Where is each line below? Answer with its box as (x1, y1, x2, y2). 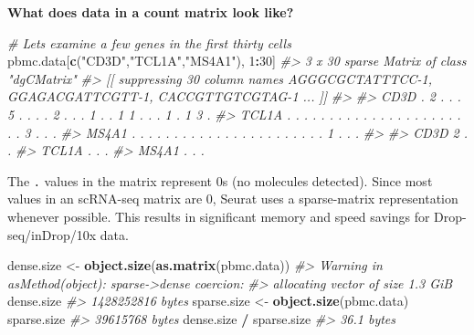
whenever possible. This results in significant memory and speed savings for (7, 207, 430, 225)
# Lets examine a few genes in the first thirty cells (7, 33, 291, 52)
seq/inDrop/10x (7, 225, 97, 244)
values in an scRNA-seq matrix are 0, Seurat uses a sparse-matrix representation (7, 189, 458, 208)
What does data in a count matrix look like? (7, 3, 294, 21)
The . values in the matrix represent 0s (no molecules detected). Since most (7, 171, 433, 190)
